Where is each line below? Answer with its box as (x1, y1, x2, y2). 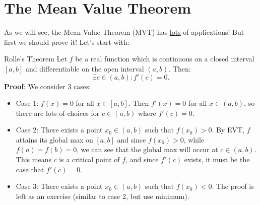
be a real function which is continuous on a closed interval (75, 53, 254, 64)
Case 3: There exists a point (16, 181, 103, 191)
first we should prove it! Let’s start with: (4, 36, 129, 47)
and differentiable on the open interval (25, 63, 144, 74)
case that (16, 164, 44, 174)
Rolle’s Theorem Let (4, 53, 67, 64)
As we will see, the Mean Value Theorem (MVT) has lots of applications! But (4, 27, 244, 37)
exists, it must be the (184, 154, 250, 165)
